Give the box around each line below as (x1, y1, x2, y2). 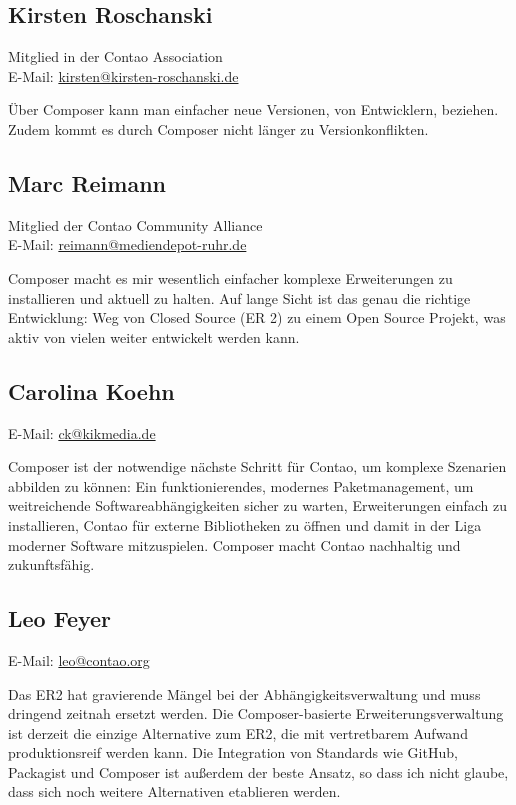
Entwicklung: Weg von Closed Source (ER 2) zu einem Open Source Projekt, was (8, 307, 506, 328)
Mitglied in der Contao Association (8, 46, 223, 67)
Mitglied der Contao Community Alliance (8, 214, 263, 235)
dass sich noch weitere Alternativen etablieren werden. (8, 781, 341, 802)
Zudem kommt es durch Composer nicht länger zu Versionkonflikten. (8, 118, 429, 139)
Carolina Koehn (8, 375, 175, 406)
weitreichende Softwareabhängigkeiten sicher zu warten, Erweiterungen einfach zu (8, 495, 508, 516)
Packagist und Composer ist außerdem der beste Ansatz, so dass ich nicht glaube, (8, 761, 509, 782)
